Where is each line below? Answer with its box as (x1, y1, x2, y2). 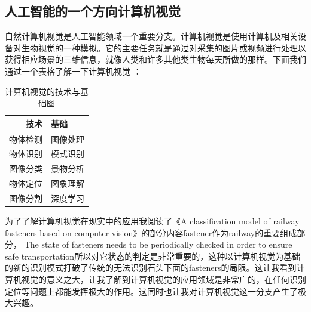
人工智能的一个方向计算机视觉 (5, 2, 181, 20)
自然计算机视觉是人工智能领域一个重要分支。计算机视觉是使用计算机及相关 (5, 30, 298, 42)
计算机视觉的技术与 (5, 85, 80, 97)
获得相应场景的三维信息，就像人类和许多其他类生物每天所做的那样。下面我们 (5, 53, 306, 66)
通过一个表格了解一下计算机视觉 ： (5, 64, 142, 77)
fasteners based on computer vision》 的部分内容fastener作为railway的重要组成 (5, 226, 297, 239)
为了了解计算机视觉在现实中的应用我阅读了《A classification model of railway (5, 215, 300, 227)
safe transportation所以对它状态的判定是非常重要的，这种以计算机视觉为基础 (5, 249, 301, 262)
